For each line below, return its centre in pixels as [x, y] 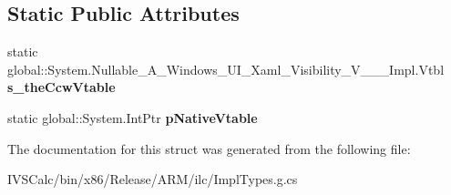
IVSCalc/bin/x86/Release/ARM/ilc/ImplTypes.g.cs [153, 179]
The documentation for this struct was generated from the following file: [209, 148]
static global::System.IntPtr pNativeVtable [133, 117]
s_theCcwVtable [61, 87]
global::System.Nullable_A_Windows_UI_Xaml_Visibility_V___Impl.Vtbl [226, 69]
